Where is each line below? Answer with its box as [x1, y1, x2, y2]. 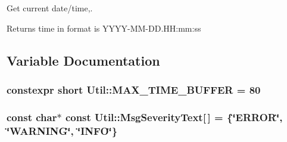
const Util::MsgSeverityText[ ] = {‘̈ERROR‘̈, [65, 109, 283, 124]
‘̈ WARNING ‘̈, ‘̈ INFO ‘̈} [7, 123, 118, 138]
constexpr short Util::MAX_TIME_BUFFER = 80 [7, 82, 261, 97]
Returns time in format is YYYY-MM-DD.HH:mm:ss [7, 21, 201, 34]
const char [7, 109, 57, 124]
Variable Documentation [7, 51, 160, 69]
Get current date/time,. [7, 2, 93, 14]
